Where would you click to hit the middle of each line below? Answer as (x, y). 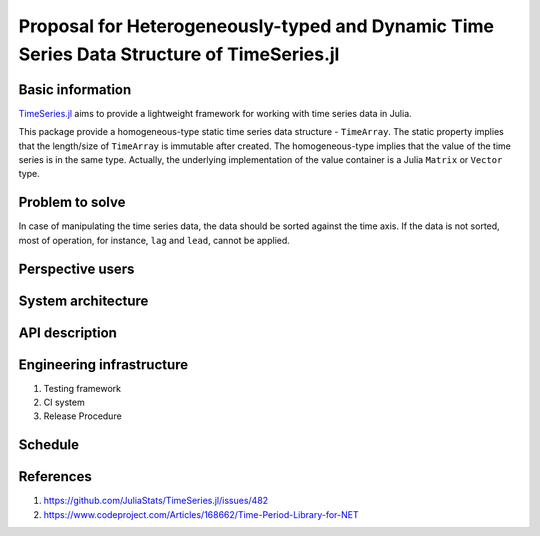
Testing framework (82, 388)
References (55, 476)
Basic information (75, 89)
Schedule (49, 445)
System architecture (83, 300)
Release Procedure (82, 416)
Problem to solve (72, 202)
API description (67, 332)
